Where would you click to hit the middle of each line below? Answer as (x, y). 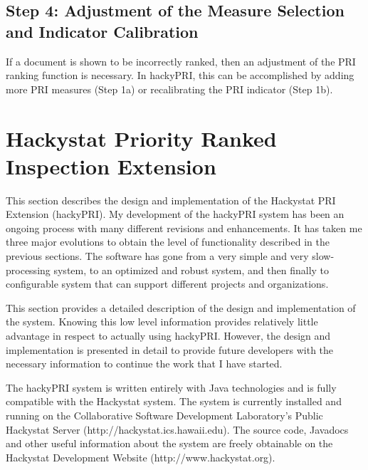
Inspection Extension (111, 166)
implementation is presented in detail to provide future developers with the (170, 349)
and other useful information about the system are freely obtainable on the (169, 443)
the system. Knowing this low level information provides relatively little (162, 322)
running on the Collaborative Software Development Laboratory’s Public (164, 415)
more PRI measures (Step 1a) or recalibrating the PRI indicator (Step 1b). (169, 89)
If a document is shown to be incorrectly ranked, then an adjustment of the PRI (181, 61)
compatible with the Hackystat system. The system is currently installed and (174, 401)
